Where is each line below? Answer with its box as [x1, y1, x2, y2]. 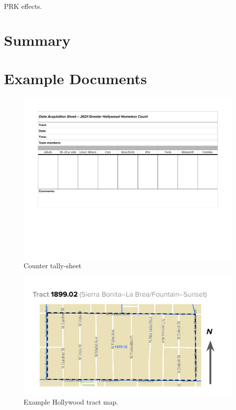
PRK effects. [4, 1, 42, 11]
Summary [4, 30, 71, 50]
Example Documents [4, 68, 147, 89]
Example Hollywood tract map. [24, 396, 118, 407]
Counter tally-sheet [24, 260, 82, 271]
